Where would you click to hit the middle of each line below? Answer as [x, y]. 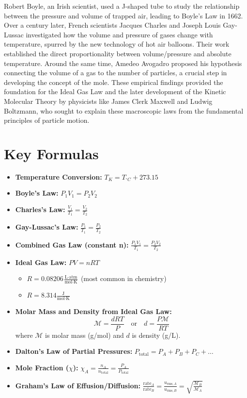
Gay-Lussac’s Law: [47, 227]
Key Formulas [51, 153]
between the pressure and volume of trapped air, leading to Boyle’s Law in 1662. [123, 15]
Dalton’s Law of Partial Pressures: [74, 351]
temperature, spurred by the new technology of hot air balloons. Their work [117, 44]
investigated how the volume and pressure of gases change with [119, 34]
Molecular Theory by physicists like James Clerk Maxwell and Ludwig [108, 101]
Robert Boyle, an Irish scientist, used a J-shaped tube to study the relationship [122, 6]
